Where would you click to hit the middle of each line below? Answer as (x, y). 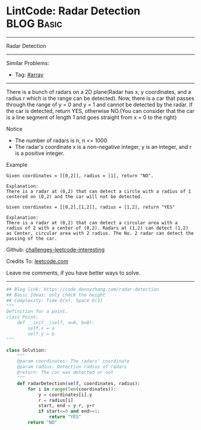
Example (17, 164)
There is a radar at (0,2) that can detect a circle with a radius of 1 (99, 191)
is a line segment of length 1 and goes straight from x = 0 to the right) (92, 117)
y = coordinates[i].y (65, 395)
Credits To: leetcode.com (37, 261)
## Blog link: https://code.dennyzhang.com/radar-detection (83, 289)
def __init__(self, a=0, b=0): (56, 323)
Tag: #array (29, 74)
